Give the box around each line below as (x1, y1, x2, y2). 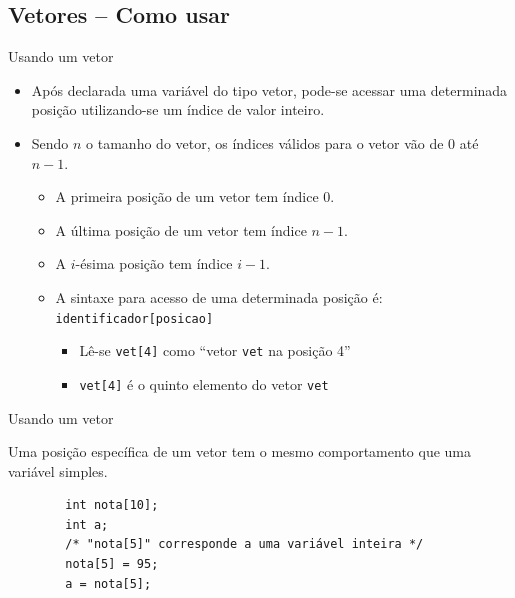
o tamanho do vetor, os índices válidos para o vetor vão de (86, 132, 444, 153)
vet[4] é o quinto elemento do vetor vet (79, 373, 329, 394)
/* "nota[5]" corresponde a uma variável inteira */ (65, 537, 424, 552)
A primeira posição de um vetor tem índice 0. (55, 186, 335, 207)
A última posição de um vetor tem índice (55, 219, 307, 240)
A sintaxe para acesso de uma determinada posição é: (55, 286, 383, 307)
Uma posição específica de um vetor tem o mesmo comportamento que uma (8, 441, 471, 462)
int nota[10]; (65, 498, 159, 513)
